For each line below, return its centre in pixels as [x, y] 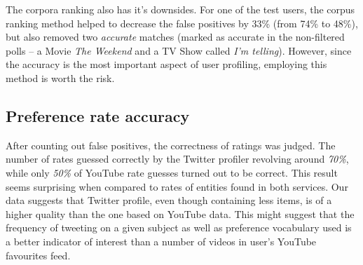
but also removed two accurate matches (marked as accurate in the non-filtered [175, 37]
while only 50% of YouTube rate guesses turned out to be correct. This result [172, 172]
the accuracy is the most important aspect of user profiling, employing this [166, 64]
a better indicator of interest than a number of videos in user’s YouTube [161, 241]
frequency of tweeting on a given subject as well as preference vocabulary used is [179, 227]
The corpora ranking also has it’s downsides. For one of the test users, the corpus [180, 9]
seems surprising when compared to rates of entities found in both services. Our [177, 186]
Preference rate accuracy [98, 115]
